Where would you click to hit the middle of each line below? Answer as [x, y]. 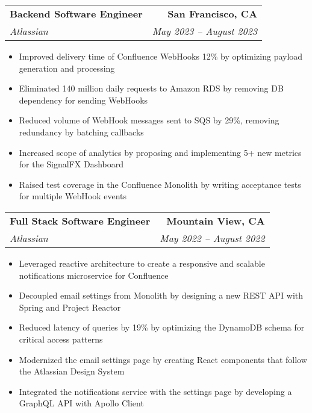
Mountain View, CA [216, 220]
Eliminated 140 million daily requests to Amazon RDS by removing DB [151, 88]
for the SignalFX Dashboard [71, 164]
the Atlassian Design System [72, 371]
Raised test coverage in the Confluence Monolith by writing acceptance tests [160, 184]
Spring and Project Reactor [70, 307]
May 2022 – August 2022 [212, 238]
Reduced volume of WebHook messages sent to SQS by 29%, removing [149, 120]
